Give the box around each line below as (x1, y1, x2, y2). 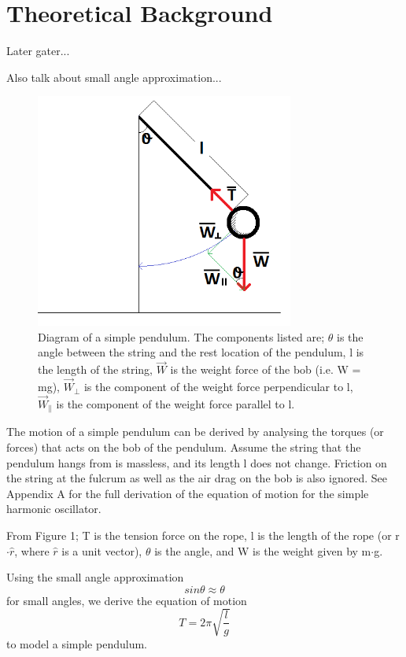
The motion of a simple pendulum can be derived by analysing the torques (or (6, 423, 384, 440)
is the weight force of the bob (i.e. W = (170, 361, 361, 378)
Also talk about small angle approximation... (6, 68, 222, 85)
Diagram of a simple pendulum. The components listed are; (38, 328, 325, 345)
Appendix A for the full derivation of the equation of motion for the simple (6, 485, 369, 501)
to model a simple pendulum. (6, 635, 147, 651)
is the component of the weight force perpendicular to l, (83, 378, 353, 395)
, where (14, 542, 50, 559)
